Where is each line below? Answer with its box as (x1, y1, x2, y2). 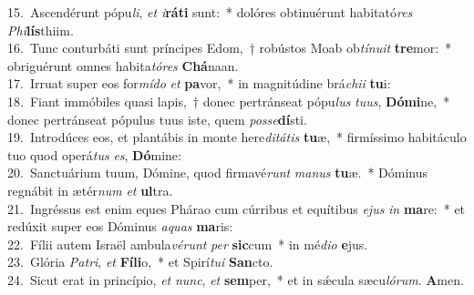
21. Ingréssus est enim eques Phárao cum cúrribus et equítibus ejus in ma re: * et (7, 198, 466, 218)
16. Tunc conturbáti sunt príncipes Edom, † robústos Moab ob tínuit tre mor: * (7, 38, 452, 57)
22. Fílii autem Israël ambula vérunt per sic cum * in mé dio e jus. (7, 234, 368, 253)
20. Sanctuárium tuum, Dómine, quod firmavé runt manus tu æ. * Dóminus (7, 163, 428, 182)
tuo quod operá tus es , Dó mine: (7, 145, 181, 164)
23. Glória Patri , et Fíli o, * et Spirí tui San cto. (7, 252, 273, 271)
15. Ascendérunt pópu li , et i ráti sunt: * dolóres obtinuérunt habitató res (7, 3, 413, 21)
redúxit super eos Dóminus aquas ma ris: (7, 217, 233, 236)
